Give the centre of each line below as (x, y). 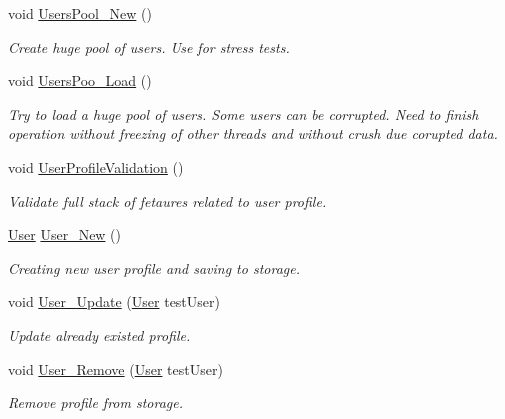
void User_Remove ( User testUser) (115, 368)
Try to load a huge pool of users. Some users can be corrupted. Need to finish (243, 113)
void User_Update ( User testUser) (114, 301)
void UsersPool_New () (80, 13)
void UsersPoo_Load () (80, 80)
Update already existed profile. (99, 334)
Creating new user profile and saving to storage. (154, 267)
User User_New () (65, 234)
